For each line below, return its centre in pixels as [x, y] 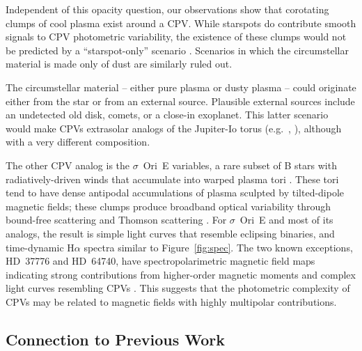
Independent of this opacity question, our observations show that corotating [167, 9]
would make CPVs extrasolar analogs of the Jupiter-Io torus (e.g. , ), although [174, 128]
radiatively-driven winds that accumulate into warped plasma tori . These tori [172, 179]
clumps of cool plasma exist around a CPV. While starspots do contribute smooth [181, 23]
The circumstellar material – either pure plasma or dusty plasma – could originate [181, 87]
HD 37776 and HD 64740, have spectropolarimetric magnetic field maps [160, 261]
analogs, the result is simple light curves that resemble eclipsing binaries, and [170, 233]
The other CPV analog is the [68, 165]
